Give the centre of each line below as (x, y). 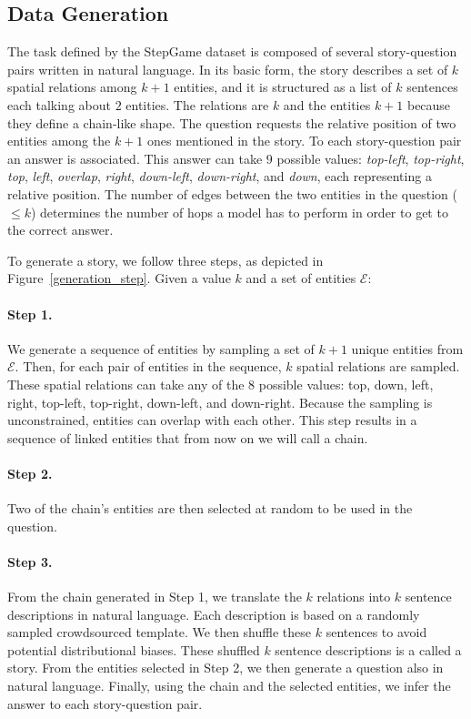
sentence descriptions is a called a (368, 649)
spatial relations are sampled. (378, 366)
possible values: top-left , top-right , (371, 158)
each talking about (59, 104)
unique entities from (407, 348)
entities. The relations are (197, 104)
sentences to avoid (376, 632)
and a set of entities (301, 278)
